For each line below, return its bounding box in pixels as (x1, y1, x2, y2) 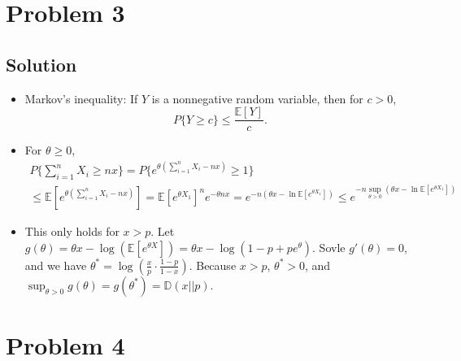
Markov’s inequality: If (24, 89, 138, 107)
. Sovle (312, 238, 346, 255)
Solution (6, 51, 77, 76)
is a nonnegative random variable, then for (151, 89, 363, 107)
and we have (24, 256, 87, 273)
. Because (189, 256, 237, 273)
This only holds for (24, 223, 120, 240)
